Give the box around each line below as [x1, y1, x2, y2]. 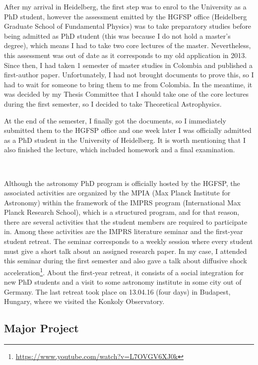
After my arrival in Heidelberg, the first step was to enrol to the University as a [4, 1, 247, 11]
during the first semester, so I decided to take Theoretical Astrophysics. [4, 98, 222, 109]
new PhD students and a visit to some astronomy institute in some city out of [4, 277, 242, 287]
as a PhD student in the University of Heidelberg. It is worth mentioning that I [4, 134, 246, 145]
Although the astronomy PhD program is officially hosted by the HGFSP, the [4, 178, 240, 188]
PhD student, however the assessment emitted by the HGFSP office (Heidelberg [4, 11, 247, 21]
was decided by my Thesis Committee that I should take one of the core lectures [4, 89, 249, 99]
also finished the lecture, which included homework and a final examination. [4, 144, 235, 155]
